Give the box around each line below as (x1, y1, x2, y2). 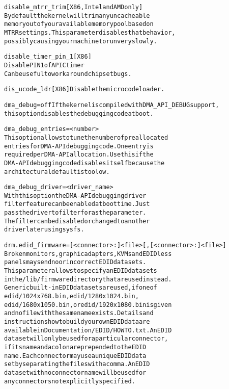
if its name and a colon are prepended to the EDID (4, 343, 147, 351)
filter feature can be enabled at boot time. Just (4, 200, 150, 208)
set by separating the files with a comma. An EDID (4, 360, 150, 368)
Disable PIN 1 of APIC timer (4, 61, 84, 69)
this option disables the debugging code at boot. (4, 110, 154, 117)
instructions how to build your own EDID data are (4, 318, 150, 325)
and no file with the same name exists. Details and (4, 309, 154, 317)
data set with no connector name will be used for (4, 369, 147, 376)
